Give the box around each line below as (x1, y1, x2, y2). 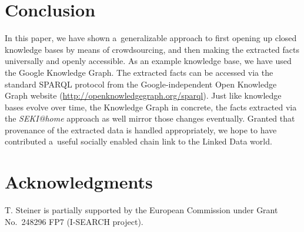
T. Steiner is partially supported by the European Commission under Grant (5, 204, 278, 216)
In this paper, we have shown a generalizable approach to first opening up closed (5, 32, 297, 44)
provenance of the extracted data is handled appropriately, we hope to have (5, 123, 277, 136)
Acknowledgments (5, 170, 153, 194)
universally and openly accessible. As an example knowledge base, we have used (5, 55, 292, 67)
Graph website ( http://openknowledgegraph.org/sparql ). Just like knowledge (5, 89, 282, 102)
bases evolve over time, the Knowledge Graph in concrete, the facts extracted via (5, 100, 297, 113)
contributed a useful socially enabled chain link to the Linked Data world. (5, 135, 272, 147)
